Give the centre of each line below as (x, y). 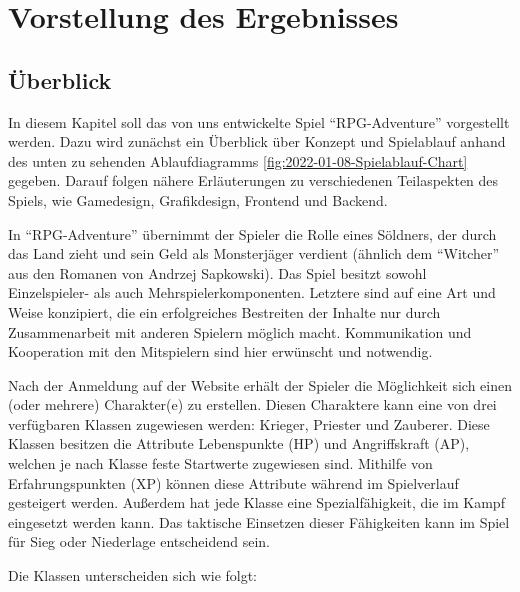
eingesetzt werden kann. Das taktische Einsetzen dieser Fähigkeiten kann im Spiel (259, 521)
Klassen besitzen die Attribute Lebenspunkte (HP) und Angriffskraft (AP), (239, 443)
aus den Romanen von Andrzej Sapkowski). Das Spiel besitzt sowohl (217, 272)
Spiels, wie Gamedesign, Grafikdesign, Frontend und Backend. (198, 199)
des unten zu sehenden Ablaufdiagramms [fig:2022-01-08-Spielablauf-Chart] (238, 160)
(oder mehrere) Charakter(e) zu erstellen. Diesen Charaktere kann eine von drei (252, 404)
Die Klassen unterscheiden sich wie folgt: (133, 575)
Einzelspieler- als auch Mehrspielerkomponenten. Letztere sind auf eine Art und (252, 292)
